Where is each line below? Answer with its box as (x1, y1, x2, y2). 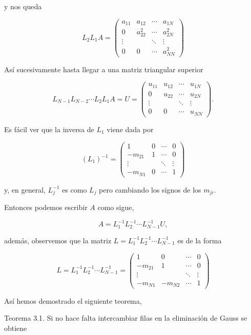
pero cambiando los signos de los (99, 184, 201, 195)
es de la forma (177, 235, 222, 245)
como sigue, (97, 202, 134, 213)
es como (62, 184, 87, 195)
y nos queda (4, 1, 42, 11)
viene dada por (107, 123, 154, 134)
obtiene (4, 322, 27, 333)
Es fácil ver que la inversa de (4, 123, 94, 134)
